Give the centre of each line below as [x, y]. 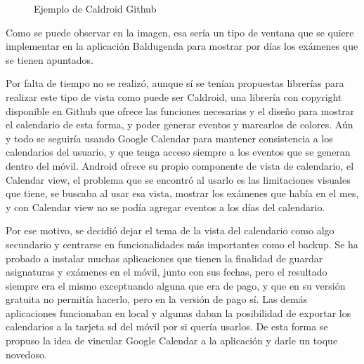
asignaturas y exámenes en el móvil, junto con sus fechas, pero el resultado [167, 272]
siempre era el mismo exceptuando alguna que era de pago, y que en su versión [176, 285]
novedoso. [26, 354]
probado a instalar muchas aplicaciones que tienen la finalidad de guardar [164, 258]
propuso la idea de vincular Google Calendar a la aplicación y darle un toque [172, 341]
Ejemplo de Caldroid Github [95, 8]
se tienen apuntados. [50, 59]
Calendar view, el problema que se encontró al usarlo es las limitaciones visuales [178, 179]
